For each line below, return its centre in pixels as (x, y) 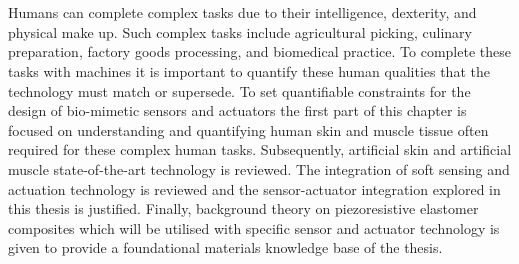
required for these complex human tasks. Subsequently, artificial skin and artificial (260, 149)
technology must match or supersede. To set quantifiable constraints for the (239, 90)
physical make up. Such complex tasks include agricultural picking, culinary (240, 31)
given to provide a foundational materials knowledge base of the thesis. (225, 247)
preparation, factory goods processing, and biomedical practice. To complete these (259, 51)
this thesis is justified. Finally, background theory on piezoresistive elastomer (243, 208)
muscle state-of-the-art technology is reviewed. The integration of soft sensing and (259, 168)
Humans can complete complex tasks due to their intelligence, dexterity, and (242, 12)
